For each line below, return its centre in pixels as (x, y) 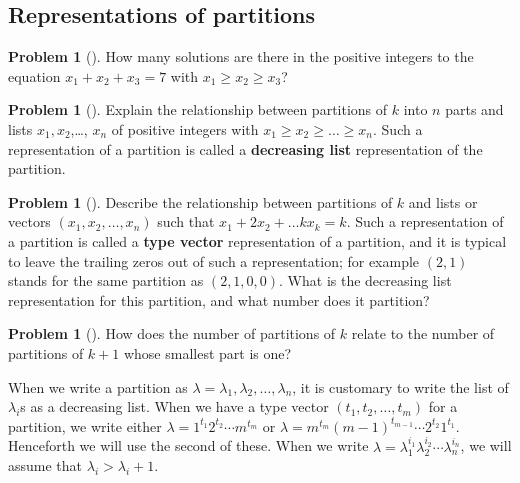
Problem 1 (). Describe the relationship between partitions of (200, 201)
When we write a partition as (98, 386)
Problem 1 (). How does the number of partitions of (172, 333)
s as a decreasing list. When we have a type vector (174, 406)
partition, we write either (85, 425)
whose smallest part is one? (207, 352)
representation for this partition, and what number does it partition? (219, 299)
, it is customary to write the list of (400, 386)
